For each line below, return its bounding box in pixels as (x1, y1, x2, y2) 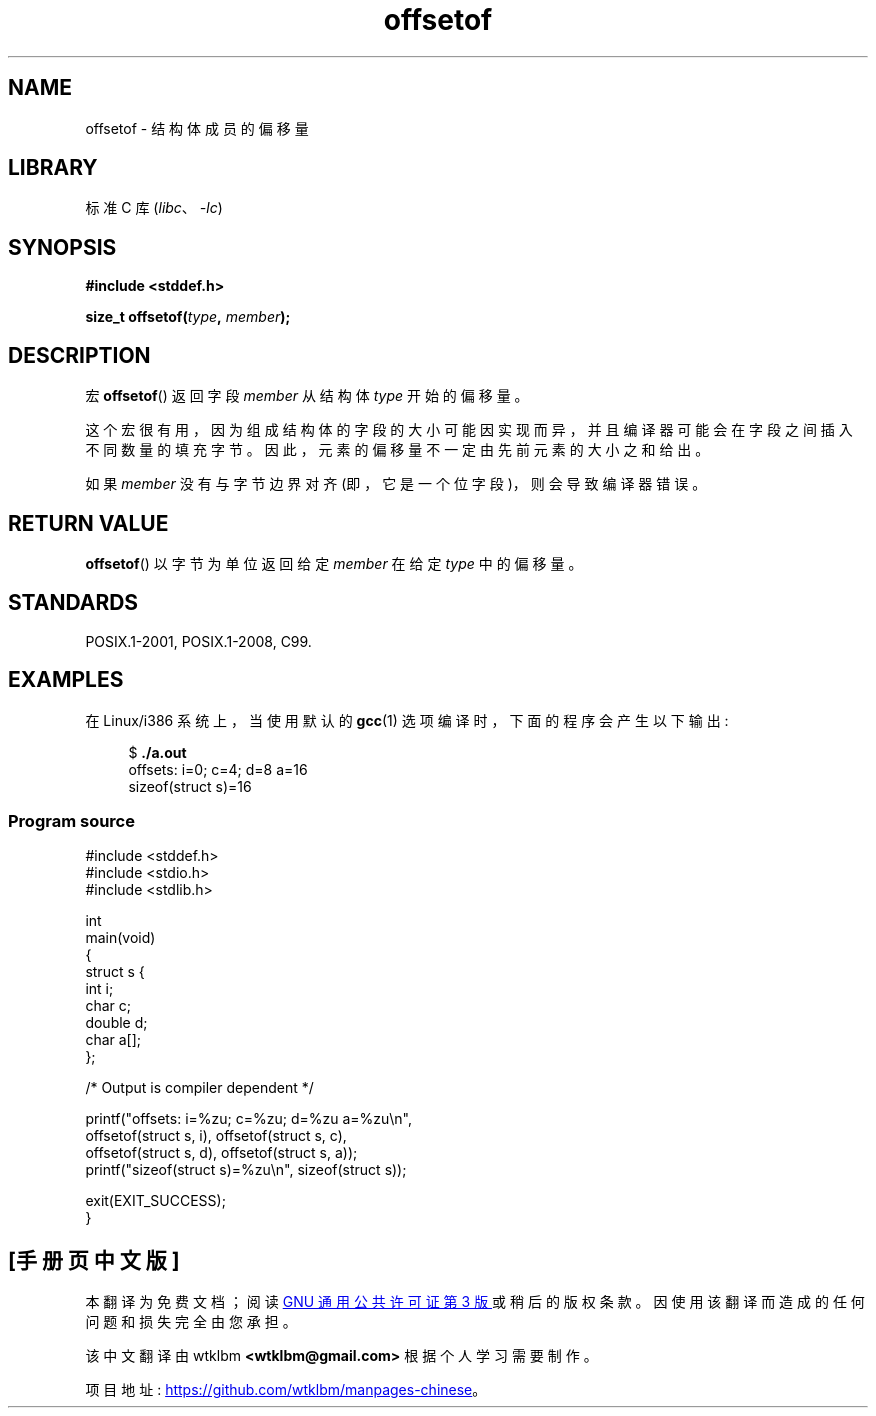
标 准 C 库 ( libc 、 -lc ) (85, 199, 223, 217)
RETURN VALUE (8, 510, 169, 536)
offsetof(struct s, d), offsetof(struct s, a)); (85, 1144, 358, 1162)
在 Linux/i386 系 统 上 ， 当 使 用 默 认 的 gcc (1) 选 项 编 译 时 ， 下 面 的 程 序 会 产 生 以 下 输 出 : (85, 711, 729, 729)
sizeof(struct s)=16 (128, 777, 252, 795)
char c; (85, 997, 131, 1015)
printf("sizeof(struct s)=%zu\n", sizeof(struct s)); (85, 1161, 407, 1179)
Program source (8, 811, 135, 832)
